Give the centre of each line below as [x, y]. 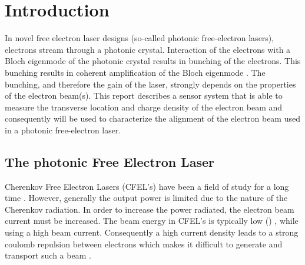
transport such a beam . [48, 255]
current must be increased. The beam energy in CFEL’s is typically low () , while [152, 221]
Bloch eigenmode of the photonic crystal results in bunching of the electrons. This [153, 61]
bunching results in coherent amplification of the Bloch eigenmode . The [135, 72]
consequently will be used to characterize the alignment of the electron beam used [152, 118]
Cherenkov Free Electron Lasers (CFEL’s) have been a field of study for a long [147, 186]
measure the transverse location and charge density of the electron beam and [144, 107]
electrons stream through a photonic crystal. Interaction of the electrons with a [148, 49]
